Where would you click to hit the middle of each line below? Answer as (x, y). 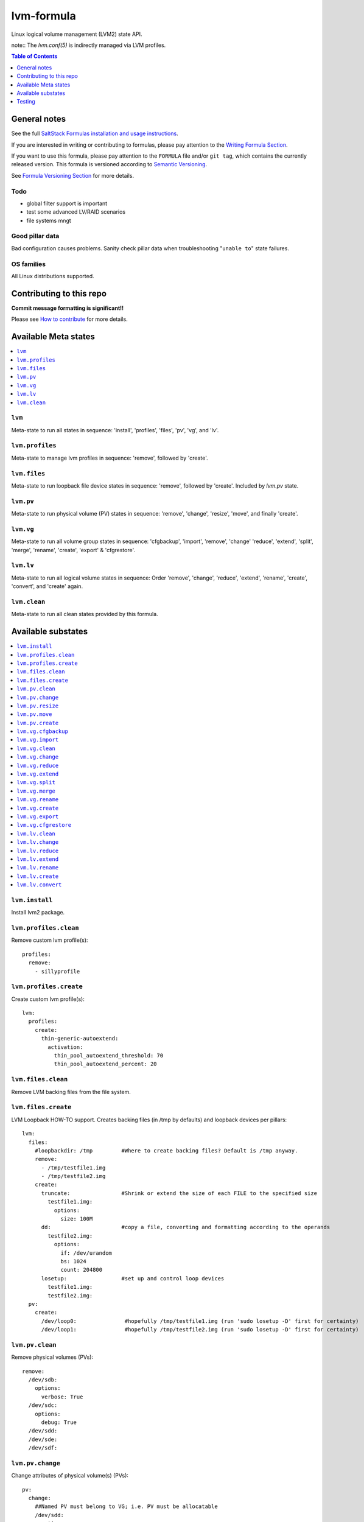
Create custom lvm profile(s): (48, 999)
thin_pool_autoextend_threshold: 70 (109, 1056)
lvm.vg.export (38, 816)
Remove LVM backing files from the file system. (71, 1092)
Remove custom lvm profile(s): (50, 940)
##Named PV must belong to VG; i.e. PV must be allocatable (126, 1506)
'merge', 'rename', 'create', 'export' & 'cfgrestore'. (73, 550)
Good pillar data (35, 236)
